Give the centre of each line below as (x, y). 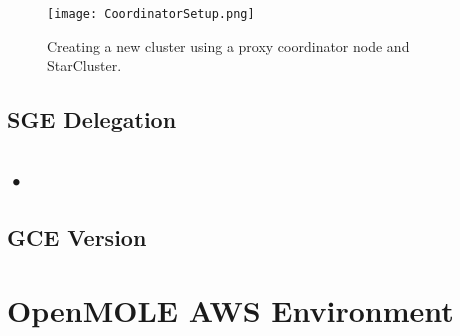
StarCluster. (84, 65)
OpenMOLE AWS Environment (230, 310)
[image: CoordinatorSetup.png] (151, 14)
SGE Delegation (92, 119)
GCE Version (77, 236)
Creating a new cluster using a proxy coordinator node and (228, 45)
